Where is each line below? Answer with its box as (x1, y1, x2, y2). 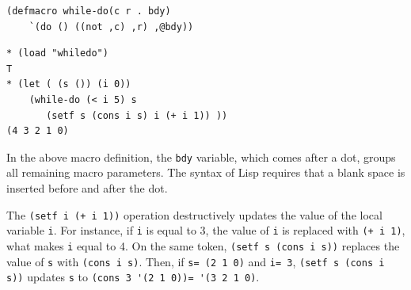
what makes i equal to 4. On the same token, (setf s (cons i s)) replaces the (6, 237, 400, 254)
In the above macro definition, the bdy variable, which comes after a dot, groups (6, 148, 396, 165)
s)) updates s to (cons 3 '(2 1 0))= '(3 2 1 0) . (6, 269, 260, 285)
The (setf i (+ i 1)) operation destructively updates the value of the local (6, 206, 382, 223)
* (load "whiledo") (6, 48, 108, 59)
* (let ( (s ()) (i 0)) (6, 78, 131, 90)
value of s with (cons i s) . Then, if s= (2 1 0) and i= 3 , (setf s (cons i (6, 253, 385, 269)
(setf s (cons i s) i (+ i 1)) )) (46, 109, 228, 121)
